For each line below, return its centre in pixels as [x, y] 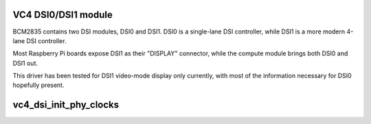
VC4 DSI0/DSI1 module [63, 15]
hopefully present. [38, 85]
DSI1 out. [25, 63]
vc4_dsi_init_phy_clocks [66, 105]
